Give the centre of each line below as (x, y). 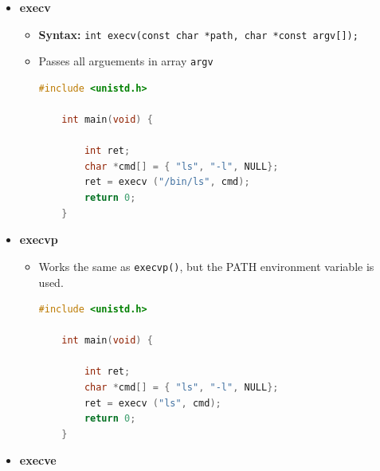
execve (38, 460)
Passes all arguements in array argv (126, 61)
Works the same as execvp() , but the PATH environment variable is (206, 266)
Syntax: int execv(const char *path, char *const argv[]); (198, 34)
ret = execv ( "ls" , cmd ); (153, 403)
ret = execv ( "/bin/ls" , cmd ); (167, 182)
